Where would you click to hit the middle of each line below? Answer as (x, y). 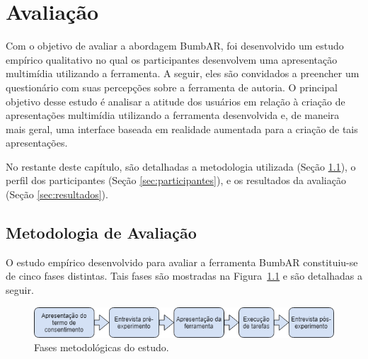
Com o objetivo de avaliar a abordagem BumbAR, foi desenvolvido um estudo (175, 46)
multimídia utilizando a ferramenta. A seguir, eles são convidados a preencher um (183, 73)
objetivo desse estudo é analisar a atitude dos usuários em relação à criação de (176, 101)
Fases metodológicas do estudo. (102, 347)
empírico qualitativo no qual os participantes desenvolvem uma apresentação (172, 59)
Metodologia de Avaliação (101, 233)
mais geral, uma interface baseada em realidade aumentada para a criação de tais (182, 129)
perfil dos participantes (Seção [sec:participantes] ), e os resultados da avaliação (176, 180)
